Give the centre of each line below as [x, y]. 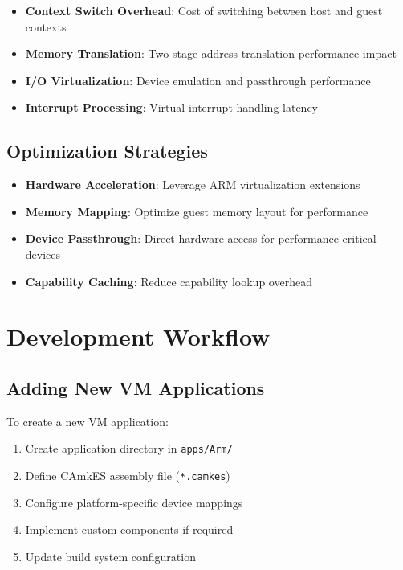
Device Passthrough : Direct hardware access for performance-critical [201, 238]
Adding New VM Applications [136, 387]
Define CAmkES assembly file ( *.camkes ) [128, 475]
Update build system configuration [110, 556]
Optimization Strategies [107, 151]
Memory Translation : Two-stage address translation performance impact [211, 53]
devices [43, 254]
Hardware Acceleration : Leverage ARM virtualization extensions [193, 185]
